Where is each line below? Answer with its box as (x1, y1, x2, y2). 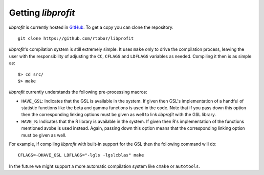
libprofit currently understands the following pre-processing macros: (9, 89, 148, 95)
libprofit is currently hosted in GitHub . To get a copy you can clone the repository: (9, 24, 174, 30)
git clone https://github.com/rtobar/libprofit (18, 36, 134, 41)
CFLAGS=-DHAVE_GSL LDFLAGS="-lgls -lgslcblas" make (18, 153, 144, 158)
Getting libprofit (9, 7, 75, 18)
